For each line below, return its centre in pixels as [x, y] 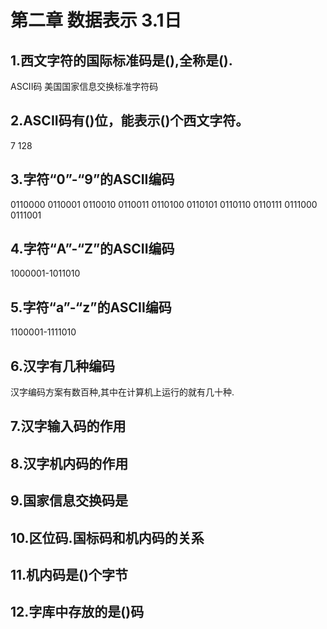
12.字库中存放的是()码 [77, 612]
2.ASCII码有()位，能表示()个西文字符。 [130, 121]
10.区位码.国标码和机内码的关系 [107, 537]
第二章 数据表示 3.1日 [96, 20]
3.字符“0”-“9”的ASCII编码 [92, 179]
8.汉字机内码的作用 [69, 463]
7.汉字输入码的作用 [68, 426]
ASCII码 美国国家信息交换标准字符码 [84, 86]
